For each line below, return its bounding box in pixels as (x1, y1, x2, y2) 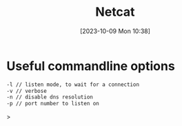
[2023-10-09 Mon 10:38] (79, 27, 151, 35)
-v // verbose (6, 87, 48, 94)
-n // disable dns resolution (6, 94, 94, 101)
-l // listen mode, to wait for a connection (6, 81, 139, 88)
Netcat (95, 4, 135, 20)
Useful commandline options (6, 58, 175, 74)
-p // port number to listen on (6, 101, 99, 107)
